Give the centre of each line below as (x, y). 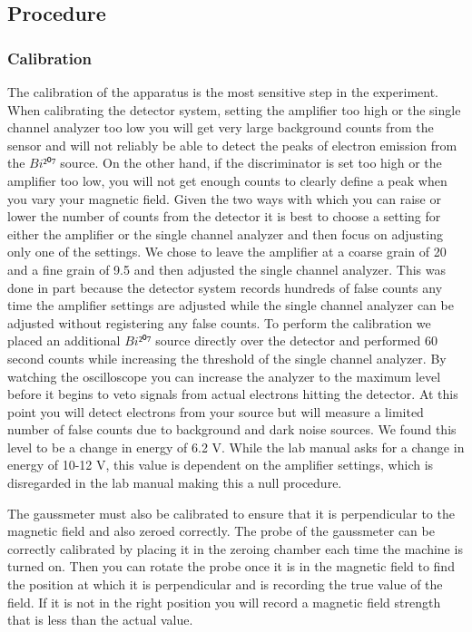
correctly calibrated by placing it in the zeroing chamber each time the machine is (235, 548)
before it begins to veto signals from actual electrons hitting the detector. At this (233, 394)
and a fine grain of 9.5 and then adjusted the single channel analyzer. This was (227, 269)
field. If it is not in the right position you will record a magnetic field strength (224, 602)
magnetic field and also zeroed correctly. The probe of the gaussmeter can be (221, 531)
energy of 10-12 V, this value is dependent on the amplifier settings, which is (221, 465)
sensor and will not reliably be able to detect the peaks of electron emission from (232, 145)
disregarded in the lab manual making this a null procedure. (175, 483)
